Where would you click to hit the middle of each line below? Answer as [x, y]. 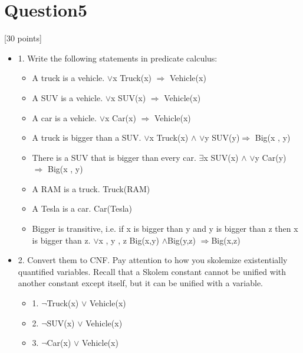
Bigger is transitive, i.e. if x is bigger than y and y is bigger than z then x [165, 229]
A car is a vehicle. [64, 117]
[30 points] [23, 38]
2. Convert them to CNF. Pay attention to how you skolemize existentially [153, 260]
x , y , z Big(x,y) [129, 240]
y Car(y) [271, 157]
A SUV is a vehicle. [67, 97]
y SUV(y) [222, 137]
